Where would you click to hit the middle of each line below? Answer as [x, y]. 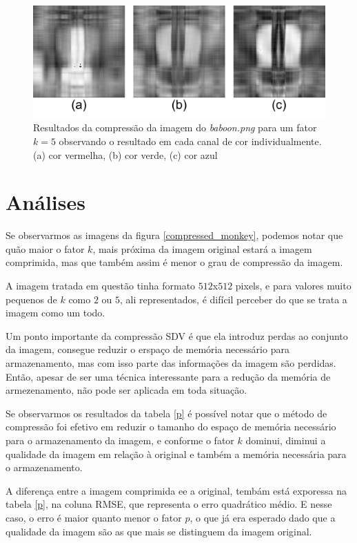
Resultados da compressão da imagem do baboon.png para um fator [175, 127]
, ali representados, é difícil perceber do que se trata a [234, 299]
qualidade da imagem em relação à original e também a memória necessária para [176, 454]
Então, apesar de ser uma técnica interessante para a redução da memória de [168, 376]
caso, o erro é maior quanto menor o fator [94, 517]
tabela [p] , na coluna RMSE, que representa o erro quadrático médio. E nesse [169, 504]
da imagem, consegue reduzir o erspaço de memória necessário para [147, 349]
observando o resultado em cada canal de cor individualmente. [190, 141]
